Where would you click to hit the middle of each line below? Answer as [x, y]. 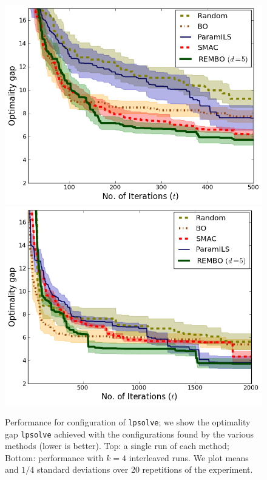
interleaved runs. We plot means [189, 457]
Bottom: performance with [54, 457]
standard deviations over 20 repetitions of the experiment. [145, 469]
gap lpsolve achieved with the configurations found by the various [130, 434]
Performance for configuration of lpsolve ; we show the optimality [128, 421]
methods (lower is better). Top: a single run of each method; [117, 446]
